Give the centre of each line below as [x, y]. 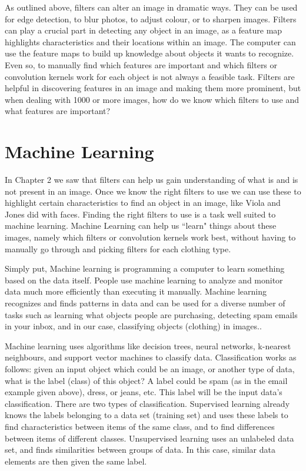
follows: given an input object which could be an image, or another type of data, [150, 368]
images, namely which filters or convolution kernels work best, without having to [150, 237]
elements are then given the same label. [76, 461]
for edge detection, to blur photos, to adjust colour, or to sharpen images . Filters [151, 19]
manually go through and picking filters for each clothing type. [118, 248]
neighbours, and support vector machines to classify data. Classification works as [151, 357]
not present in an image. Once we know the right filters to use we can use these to [153, 191]
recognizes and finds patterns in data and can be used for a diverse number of [145, 303]
